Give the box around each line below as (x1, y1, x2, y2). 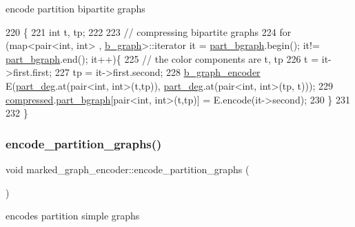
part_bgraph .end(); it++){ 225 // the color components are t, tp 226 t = (6, 51, 319, 66)
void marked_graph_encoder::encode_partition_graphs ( (6, 161, 250, 176)
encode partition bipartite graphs (6, 1, 145, 15)
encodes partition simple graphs (6, 208, 140, 223)
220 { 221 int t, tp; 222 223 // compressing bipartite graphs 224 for (6, 24, 292, 39)
